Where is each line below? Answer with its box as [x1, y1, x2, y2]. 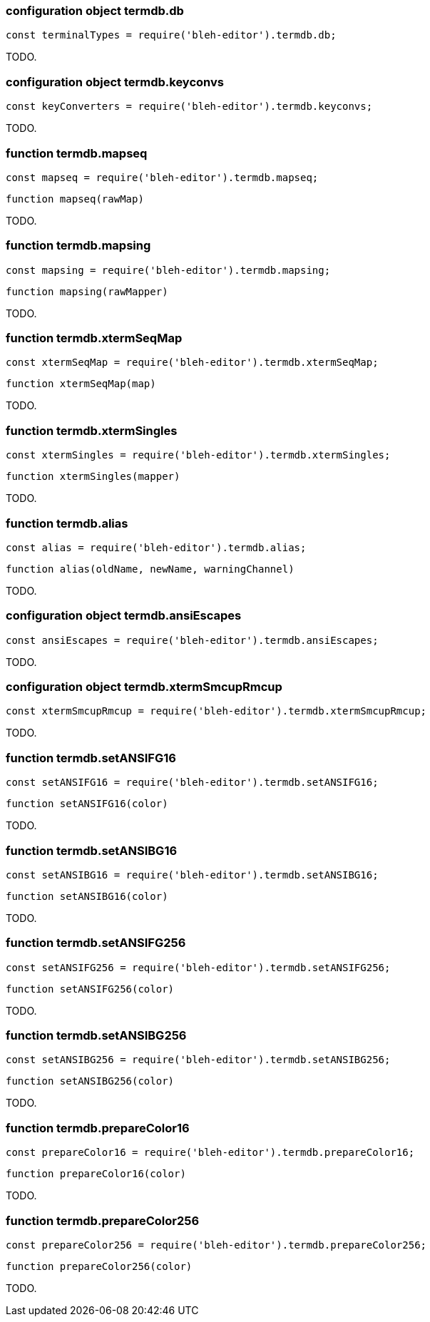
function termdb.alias [6, 516, 128, 531]
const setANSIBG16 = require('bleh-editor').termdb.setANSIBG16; [6, 868, 379, 881]
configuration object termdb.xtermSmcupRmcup [6, 680, 282, 694]
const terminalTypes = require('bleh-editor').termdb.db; [6, 29, 337, 41]
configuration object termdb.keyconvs [6, 74, 224, 89]
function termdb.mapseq [6, 145, 148, 160]
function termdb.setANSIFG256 [6, 936, 186, 950]
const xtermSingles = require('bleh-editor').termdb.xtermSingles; [6, 449, 391, 461]
